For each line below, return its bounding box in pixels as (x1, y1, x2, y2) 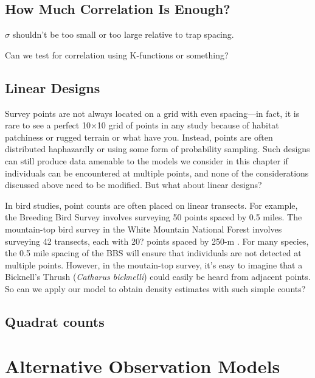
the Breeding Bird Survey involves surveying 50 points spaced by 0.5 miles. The (5, 211, 302, 223)
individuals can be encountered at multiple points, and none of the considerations (5, 166, 309, 179)
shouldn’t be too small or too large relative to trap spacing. (12, 28, 234, 41)
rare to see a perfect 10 (5, 119, 91, 131)
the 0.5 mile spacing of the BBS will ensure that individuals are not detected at (5, 247, 302, 259)
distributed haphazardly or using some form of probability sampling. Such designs (5, 142, 310, 155)
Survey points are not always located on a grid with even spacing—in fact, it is (5, 107, 300, 119)
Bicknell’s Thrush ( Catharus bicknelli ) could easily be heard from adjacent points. (5, 270, 311, 283)
